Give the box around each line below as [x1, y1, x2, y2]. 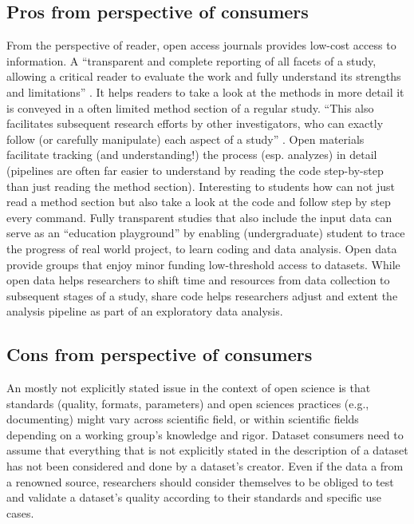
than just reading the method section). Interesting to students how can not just [6, 177, 396, 194]
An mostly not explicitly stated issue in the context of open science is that [6, 379, 371, 396]
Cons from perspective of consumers [6, 342, 313, 367]
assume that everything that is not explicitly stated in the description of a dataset [6, 442, 408, 458]
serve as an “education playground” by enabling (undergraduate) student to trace [6, 224, 405, 241]
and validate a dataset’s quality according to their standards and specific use [6, 489, 381, 506]
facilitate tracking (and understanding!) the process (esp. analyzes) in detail [6, 146, 377, 163]
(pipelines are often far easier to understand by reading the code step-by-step [6, 161, 384, 178]
